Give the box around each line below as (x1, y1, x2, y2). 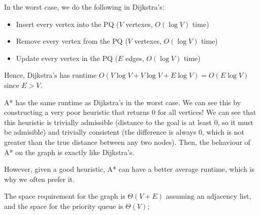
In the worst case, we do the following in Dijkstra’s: (4, 2, 165, 12)
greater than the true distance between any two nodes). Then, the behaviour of (4, 136, 250, 147)
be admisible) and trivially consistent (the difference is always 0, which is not (4, 127, 245, 137)
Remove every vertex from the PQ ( (16, 36, 128, 46)
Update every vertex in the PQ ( (16, 52, 118, 63)
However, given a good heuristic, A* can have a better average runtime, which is (4, 164, 255, 174)
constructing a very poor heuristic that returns (4, 107, 150, 117)
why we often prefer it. (4, 173, 75, 184)
